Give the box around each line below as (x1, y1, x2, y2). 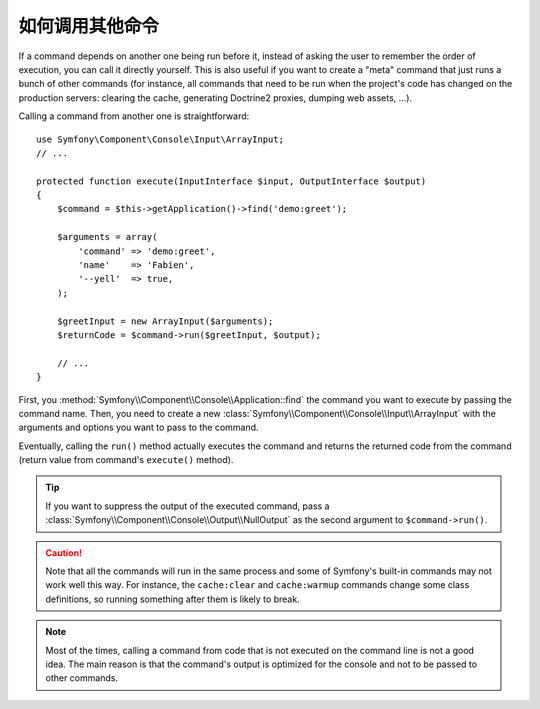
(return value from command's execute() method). (18, 454, 234, 466)
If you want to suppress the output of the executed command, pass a (45, 500, 330, 512)
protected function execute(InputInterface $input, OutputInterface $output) (36, 175, 427, 187)
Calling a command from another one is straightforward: (18, 110, 250, 122)
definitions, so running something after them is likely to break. (45, 593, 300, 605)
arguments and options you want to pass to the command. (18, 421, 259, 434)
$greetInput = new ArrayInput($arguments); (56, 315, 274, 327)
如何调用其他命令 (18, 15, 160, 37)
